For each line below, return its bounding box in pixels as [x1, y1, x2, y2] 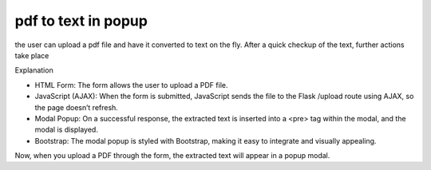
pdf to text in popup [14, 12, 148, 30]
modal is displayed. [34, 125, 99, 135]
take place [14, 50, 49, 60]
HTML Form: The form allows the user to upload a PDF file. [34, 80, 228, 89]
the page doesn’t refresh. [34, 102, 119, 112]
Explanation [14, 65, 53, 75]
